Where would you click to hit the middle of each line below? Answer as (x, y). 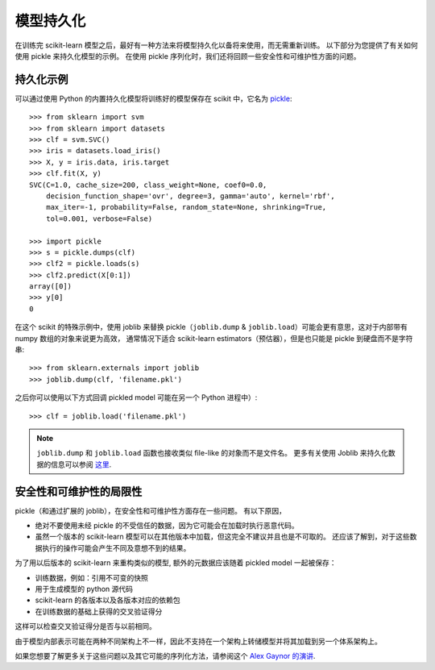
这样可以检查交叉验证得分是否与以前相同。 (85, 626)
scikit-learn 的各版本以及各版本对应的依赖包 (108, 600)
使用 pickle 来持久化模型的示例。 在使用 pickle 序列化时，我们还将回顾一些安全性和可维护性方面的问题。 (188, 56)
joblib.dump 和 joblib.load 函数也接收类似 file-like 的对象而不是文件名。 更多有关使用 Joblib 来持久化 (213, 453)
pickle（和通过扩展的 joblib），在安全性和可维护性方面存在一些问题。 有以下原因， (150, 510)
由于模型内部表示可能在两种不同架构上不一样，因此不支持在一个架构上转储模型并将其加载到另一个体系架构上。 (198, 641)
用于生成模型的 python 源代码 (84, 589)
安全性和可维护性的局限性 (79, 491)
